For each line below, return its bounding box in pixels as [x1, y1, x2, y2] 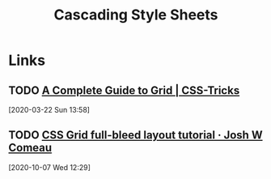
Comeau [8, 141, 53, 155]
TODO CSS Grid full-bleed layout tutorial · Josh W [8, 128, 263, 143]
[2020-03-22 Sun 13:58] [8, 105, 91, 114]
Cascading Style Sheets [53, 6, 218, 24]
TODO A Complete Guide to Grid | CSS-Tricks [8, 83, 240, 97]
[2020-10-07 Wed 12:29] [8, 162, 91, 172]
